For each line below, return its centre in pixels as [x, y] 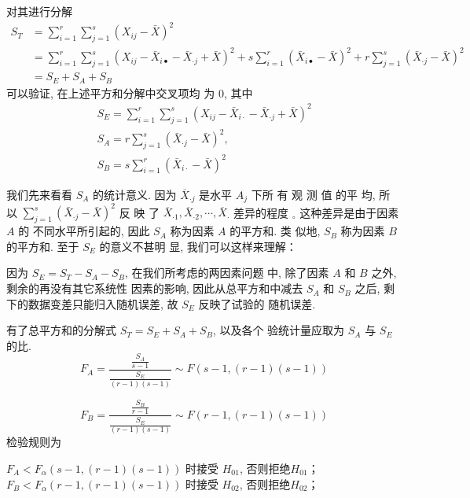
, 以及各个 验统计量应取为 [279, 330]
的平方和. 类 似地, [275, 231]
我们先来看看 [39, 194]
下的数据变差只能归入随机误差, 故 [92, 303]
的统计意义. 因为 [135, 194]
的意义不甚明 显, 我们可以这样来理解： [198, 246]
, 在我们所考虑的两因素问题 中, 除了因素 [227, 273]
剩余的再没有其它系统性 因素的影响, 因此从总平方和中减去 [155, 288]
